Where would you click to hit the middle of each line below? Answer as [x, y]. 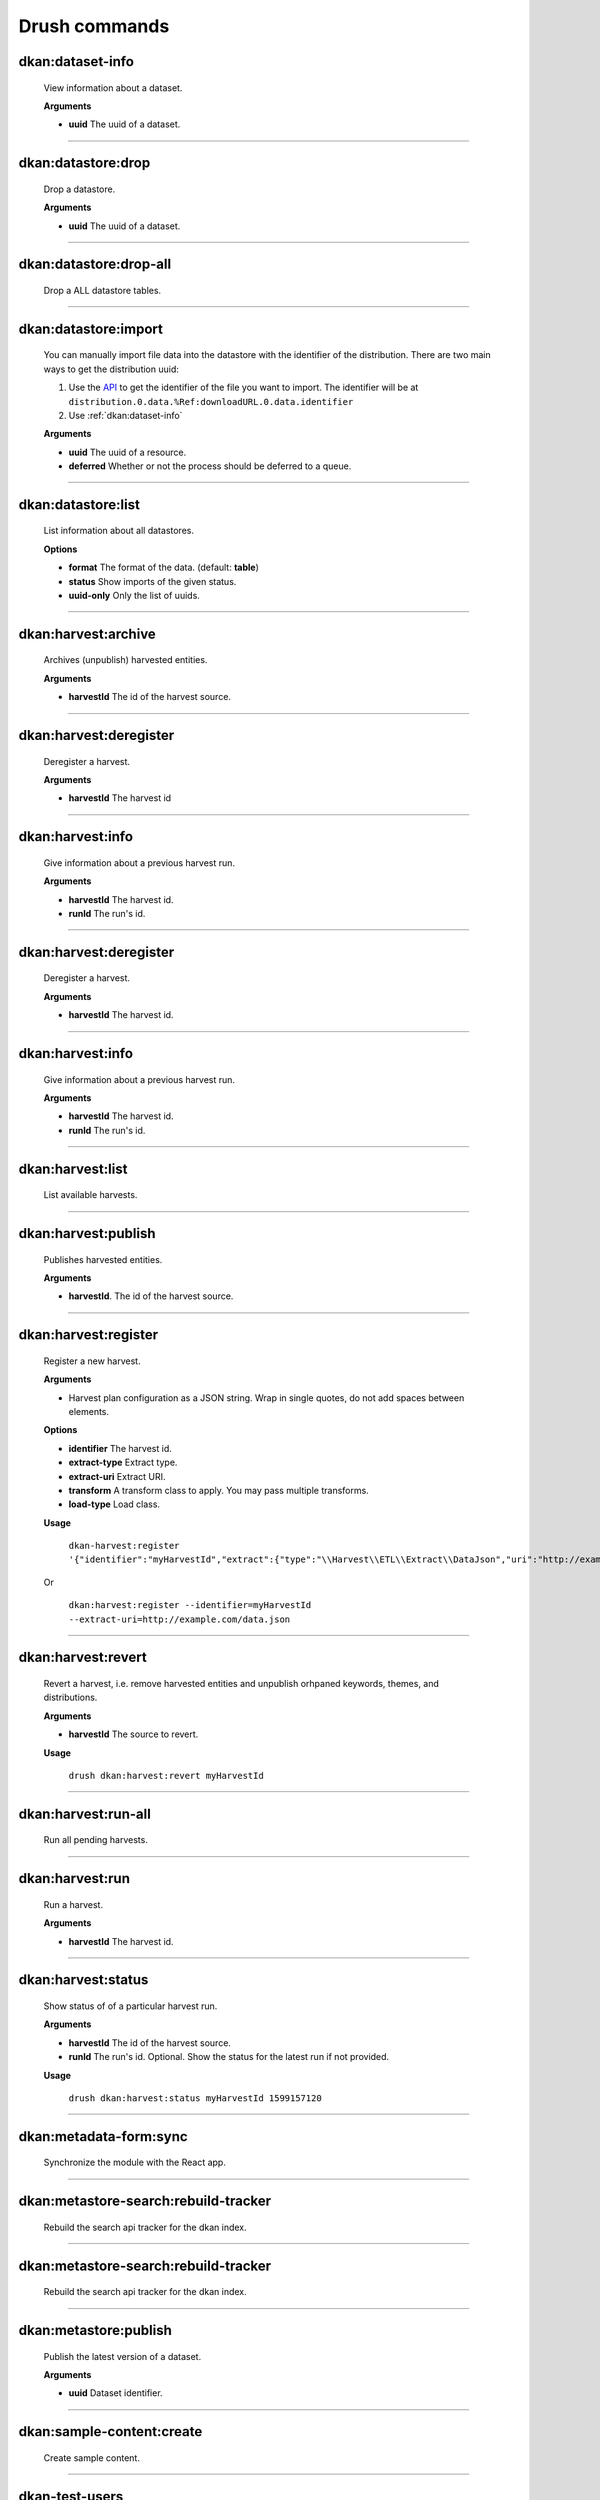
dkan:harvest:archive [87, 633]
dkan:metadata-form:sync [103, 2136]
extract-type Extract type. [123, 1462]
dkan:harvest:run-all [85, 1813]
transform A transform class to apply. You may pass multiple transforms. [218, 1490]
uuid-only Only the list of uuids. [134, 596]
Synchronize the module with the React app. [135, 2162]
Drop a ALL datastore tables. [102, 290]
